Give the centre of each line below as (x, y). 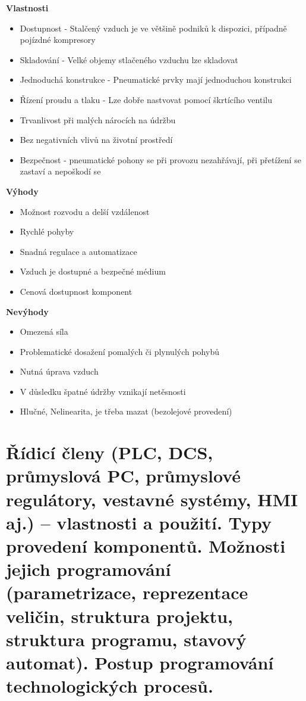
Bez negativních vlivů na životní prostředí (96, 140)
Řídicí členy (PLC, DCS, (110, 452)
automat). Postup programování (140, 662)
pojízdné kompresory (58, 40)
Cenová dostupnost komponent (76, 291)
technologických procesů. (110, 686)
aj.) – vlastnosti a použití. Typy (139, 522)
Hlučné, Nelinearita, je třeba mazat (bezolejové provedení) (126, 411)
